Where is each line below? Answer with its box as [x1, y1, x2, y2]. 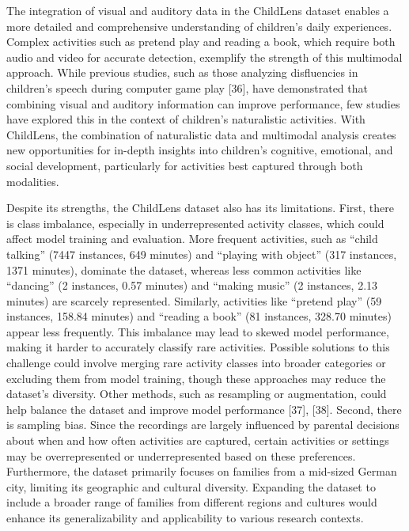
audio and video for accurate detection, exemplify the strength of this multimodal [6, 48, 403, 65]
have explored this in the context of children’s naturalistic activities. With [6, 111, 365, 127]
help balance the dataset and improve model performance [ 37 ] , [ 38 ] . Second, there [6, 400, 402, 417]
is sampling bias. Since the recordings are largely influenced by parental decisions [6, 416, 400, 433]
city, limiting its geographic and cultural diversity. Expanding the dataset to [6, 478, 376, 495]
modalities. [6, 173, 59, 189]
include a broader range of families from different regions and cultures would [6, 494, 377, 510]
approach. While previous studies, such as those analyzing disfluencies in [6, 64, 358, 81]
